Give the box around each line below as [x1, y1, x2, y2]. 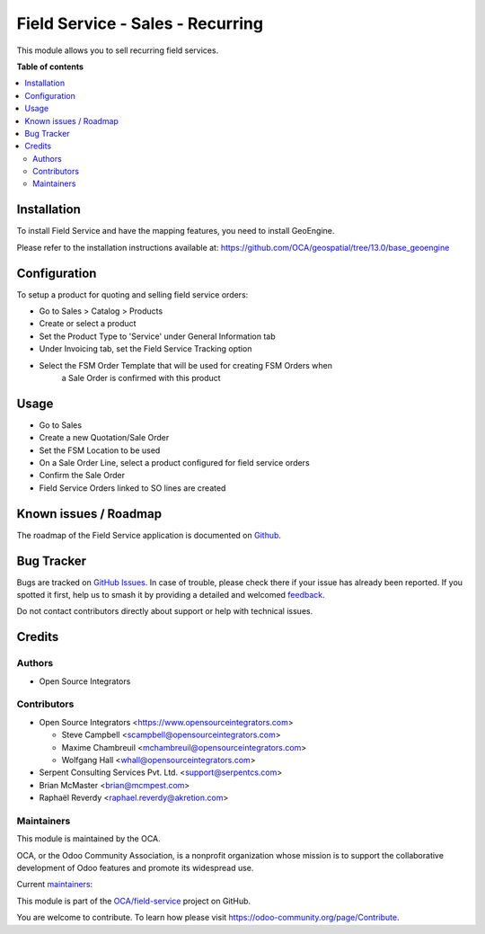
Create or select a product [39, 318, 137, 329]
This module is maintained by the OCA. [16, 833, 161, 844]
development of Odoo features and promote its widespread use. [16, 863, 254, 874]
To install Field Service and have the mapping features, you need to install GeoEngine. [16, 226, 335, 236]
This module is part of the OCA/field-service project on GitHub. [16, 895, 251, 906]
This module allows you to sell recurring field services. [16, 45, 219, 56]
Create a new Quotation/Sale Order [39, 432, 170, 443]
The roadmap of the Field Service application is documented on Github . [16, 529, 282, 540]
